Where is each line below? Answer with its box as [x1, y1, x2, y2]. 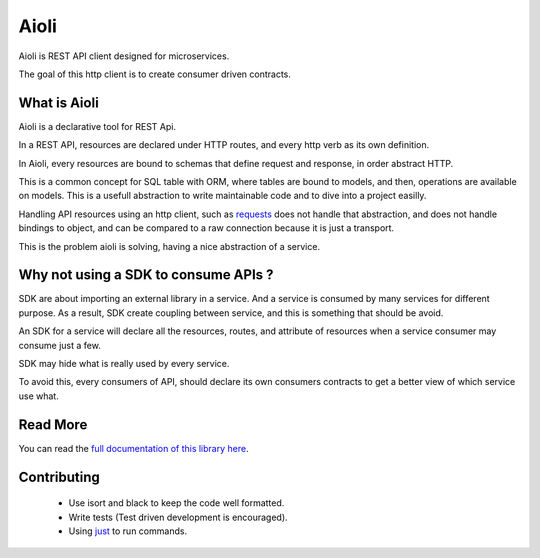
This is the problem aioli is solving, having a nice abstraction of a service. [18, 240, 320, 252]
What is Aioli [18, 94, 99, 111]
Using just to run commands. [68, 525, 188, 537]
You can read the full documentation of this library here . [18, 442, 249, 454]
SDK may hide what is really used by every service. [18, 358, 230, 370]
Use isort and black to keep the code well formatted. [68, 497, 285, 509]
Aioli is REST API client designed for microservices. [18, 50, 230, 62]
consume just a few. [18, 339, 102, 351]
